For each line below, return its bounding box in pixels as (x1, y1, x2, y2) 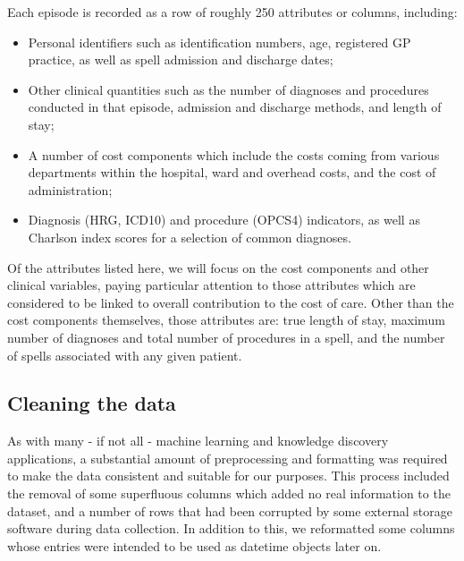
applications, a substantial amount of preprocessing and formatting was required (7, 448, 448, 467)
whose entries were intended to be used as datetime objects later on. (7, 536, 382, 555)
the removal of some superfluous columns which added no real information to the (7, 484, 451, 503)
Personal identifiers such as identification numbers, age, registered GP (28, 32, 411, 51)
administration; (28, 180, 113, 199)
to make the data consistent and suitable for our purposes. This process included (7, 466, 450, 485)
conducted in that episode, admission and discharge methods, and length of (28, 98, 442, 116)
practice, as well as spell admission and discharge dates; (28, 50, 333, 69)
